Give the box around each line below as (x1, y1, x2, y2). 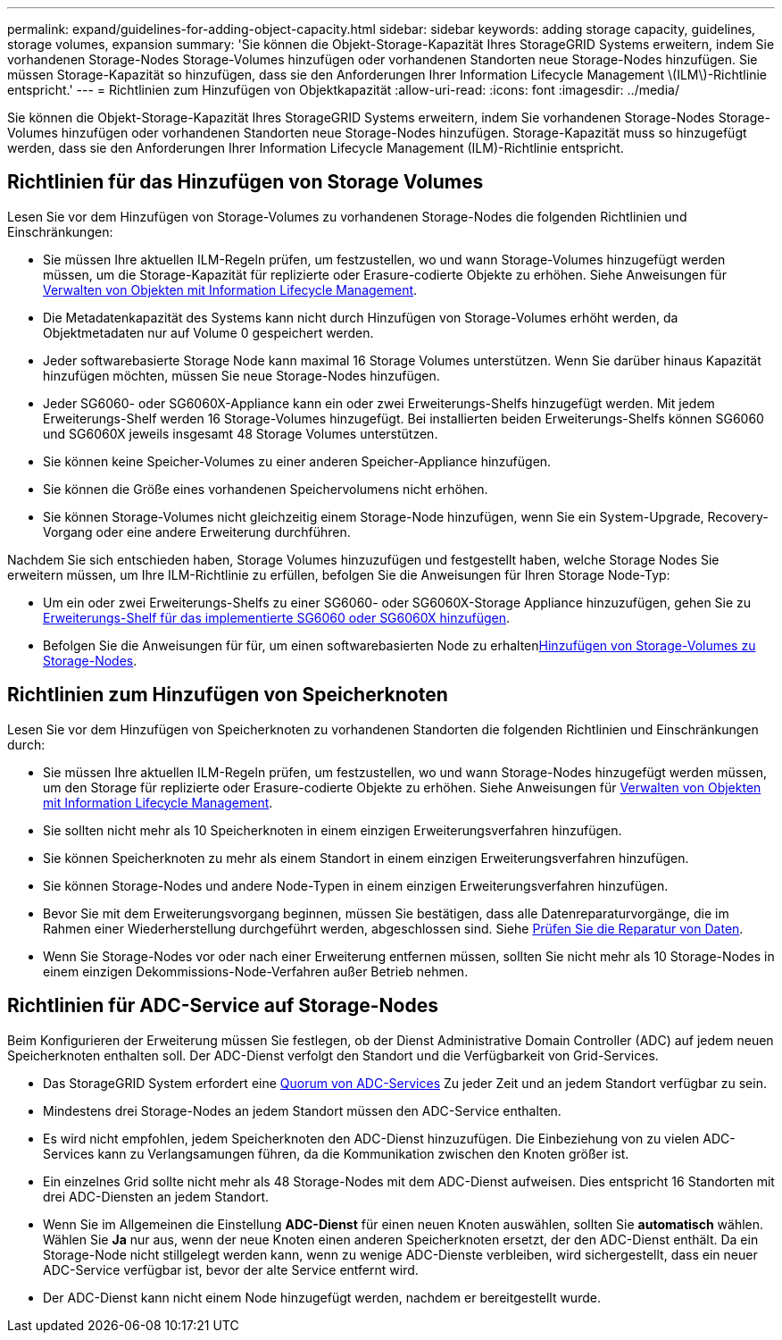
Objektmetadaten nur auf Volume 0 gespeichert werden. (43, 324, 374, 340)
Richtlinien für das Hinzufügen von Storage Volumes (7, 171, 484, 194)
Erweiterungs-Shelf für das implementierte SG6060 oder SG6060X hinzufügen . (43, 609, 511, 625)
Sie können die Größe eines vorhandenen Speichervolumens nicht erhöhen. (43, 481, 488, 497)
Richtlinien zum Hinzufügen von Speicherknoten (7, 683, 448, 707)
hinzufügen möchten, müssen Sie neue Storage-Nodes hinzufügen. (43, 367, 440, 383)
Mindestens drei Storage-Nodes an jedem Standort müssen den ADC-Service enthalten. (43, 1102, 562, 1118)
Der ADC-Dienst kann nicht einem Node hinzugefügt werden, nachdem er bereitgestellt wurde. (43, 1289, 601, 1305)
